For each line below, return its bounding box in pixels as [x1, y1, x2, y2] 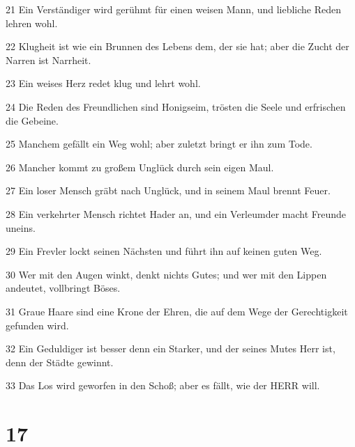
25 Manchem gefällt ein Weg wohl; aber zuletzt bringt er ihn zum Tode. [6, 136, 312, 151]
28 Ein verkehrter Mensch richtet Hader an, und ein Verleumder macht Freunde [6, 206, 347, 221]
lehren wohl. [6, 15, 58, 30]
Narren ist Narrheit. [6, 52, 91, 67]
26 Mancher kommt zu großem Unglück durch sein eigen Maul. [6, 159, 274, 174]
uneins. [6, 220, 36, 235]
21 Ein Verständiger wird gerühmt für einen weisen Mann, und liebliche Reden [6, 2, 342, 16]
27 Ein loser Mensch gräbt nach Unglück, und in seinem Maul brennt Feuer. [6, 183, 331, 198]
